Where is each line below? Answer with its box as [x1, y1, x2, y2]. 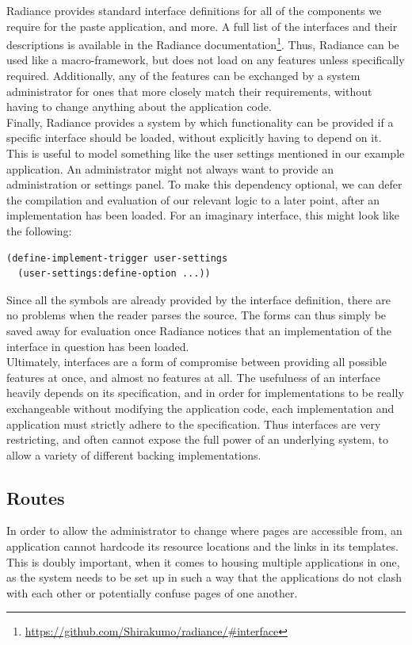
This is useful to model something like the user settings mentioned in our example [6, 145, 405, 161]
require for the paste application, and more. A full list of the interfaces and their [6, 17, 398, 34]
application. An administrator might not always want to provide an [6, 160, 334, 177]
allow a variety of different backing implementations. [6, 446, 261, 463]
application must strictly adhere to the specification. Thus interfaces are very [6, 415, 381, 432]
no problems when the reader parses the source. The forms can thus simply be [6, 307, 387, 323]
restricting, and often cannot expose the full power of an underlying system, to [6, 431, 388, 448]
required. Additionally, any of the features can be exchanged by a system [6, 67, 360, 84]
